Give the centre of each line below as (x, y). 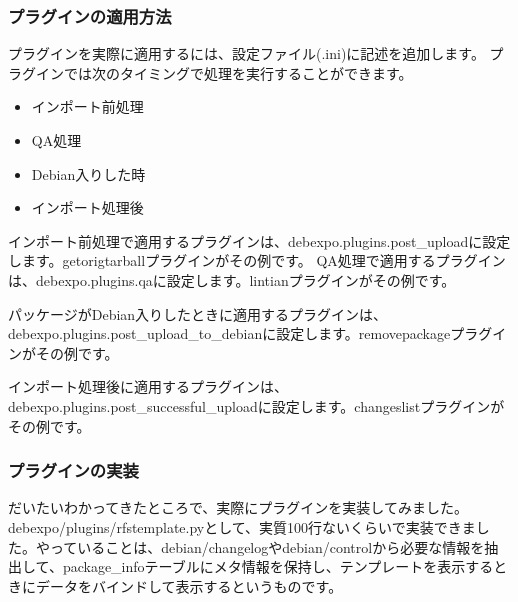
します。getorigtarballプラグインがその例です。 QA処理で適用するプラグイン (257, 260)
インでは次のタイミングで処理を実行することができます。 (224, 72)
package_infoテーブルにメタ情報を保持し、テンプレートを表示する (278, 566)
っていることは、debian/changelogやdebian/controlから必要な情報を (267, 546)
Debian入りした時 (88, 173)
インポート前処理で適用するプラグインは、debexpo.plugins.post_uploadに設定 (259, 240)
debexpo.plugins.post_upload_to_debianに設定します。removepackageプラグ (250, 333)
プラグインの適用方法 (90, 15)
